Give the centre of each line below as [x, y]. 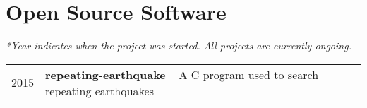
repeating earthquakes [100, 90]
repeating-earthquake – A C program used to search [182, 74]
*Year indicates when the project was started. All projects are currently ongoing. [179, 46]
